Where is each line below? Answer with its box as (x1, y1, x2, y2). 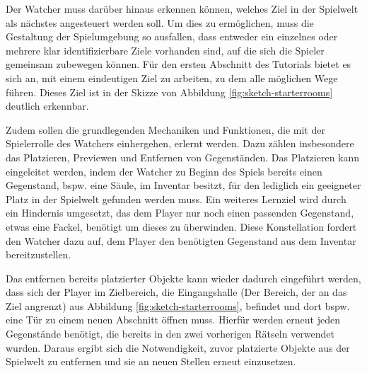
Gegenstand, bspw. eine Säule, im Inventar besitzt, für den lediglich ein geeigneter (6, 178, 361, 193)
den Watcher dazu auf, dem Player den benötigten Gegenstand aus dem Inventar (6, 233, 356, 248)
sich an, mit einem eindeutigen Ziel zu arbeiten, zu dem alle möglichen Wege (6, 70, 338, 85)
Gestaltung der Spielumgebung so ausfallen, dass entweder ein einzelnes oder (6, 29, 338, 44)
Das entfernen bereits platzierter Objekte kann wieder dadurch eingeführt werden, (6, 270, 361, 285)
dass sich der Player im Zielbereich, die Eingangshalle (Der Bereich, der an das (6, 285, 347, 299)
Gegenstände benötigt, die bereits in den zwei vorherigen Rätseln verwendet (6, 326, 334, 341)
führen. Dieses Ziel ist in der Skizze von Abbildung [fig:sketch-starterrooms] (6, 84, 333, 99)
